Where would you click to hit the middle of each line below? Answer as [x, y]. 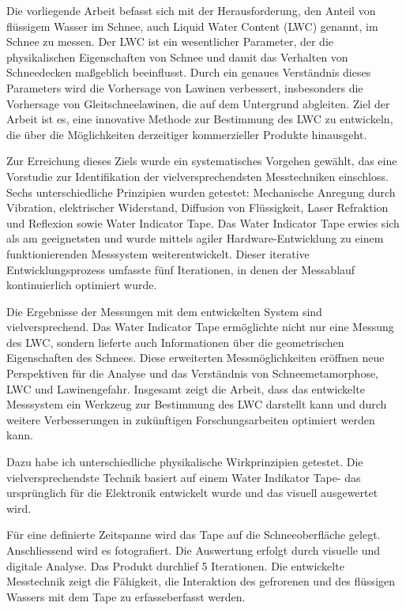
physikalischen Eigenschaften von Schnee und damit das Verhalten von [177, 56]
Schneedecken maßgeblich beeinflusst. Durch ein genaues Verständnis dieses [189, 72]
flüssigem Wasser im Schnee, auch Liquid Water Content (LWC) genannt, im [192, 26]
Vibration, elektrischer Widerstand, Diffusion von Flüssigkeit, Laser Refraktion [197, 207]
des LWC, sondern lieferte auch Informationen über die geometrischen [175, 342]
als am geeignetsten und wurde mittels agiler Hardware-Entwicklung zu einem [195, 238]
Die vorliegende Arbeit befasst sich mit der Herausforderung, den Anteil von [191, 10]
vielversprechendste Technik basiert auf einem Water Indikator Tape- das [184, 477]
